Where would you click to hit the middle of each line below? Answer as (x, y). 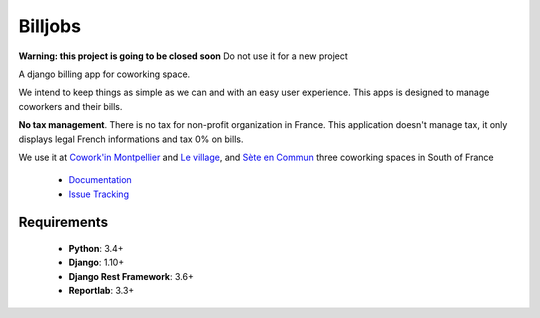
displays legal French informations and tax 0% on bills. (131, 139)
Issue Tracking (99, 194)
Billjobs (50, 26)
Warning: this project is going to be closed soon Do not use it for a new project (183, 56)
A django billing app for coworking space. (104, 74)
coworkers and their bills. (70, 106)
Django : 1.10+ (96, 262)
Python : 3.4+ (96, 249)
